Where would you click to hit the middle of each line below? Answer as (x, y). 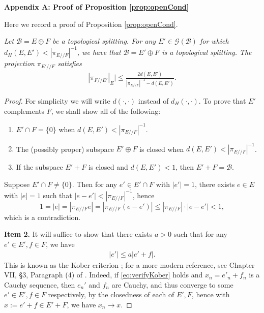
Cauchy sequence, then (40, 284)
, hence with (211, 294)
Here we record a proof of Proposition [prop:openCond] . (91, 24)
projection (19, 63)
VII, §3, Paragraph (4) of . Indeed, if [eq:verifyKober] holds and (104, 275)
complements (24, 111)
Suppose (17, 184)
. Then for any (95, 184)
